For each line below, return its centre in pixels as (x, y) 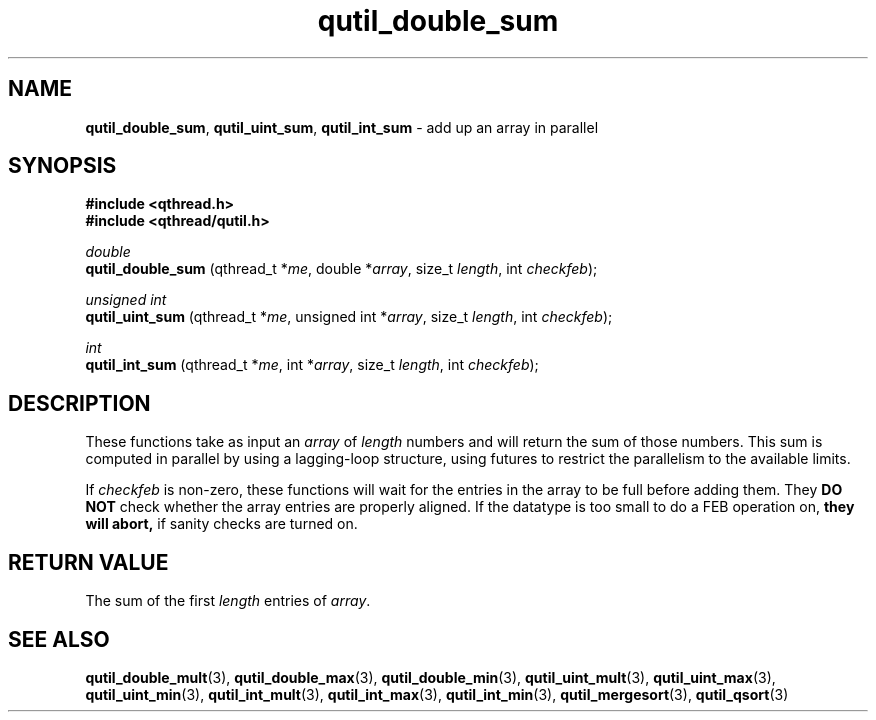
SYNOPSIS (62, 166)
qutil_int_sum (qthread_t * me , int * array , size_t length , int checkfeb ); (312, 365)
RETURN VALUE (88, 562)
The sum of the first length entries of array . (228, 601)
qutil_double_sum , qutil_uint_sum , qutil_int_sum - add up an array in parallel (342, 127)
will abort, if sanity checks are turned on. (221, 524)
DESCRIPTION (79, 403)
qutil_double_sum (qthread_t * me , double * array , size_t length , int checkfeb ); (341, 269)
